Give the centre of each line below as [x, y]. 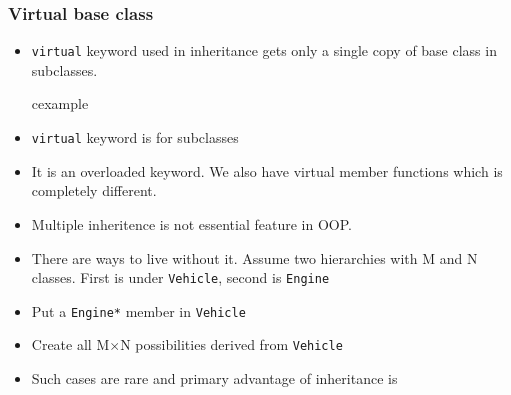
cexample [60, 103]
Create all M [70, 344]
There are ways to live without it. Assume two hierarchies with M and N [254, 257]
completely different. [94, 190]
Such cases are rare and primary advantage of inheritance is [214, 378]
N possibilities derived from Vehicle [231, 344]
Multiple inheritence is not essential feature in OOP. [191, 223]
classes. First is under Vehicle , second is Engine [180, 277]
